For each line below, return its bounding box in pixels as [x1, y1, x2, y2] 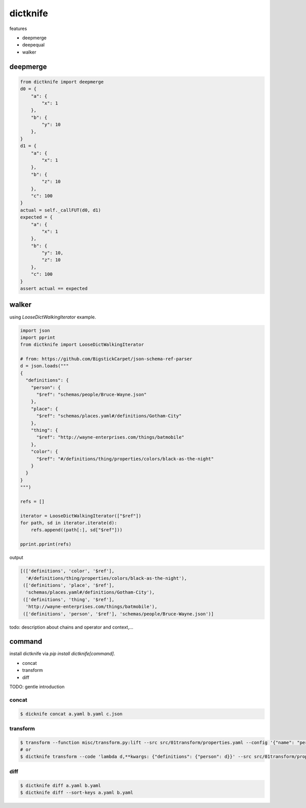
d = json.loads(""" [20, 363, 69, 369]
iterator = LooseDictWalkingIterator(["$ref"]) [20, 513, 141, 519]
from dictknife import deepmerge [20, 79, 104, 85]
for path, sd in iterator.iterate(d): [20, 520, 117, 526]
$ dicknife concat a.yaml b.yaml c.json [20, 711, 122, 717]
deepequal [22, 42, 45, 48]
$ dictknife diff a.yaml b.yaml [20, 783, 101, 788]
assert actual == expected [20, 286, 88, 291]
